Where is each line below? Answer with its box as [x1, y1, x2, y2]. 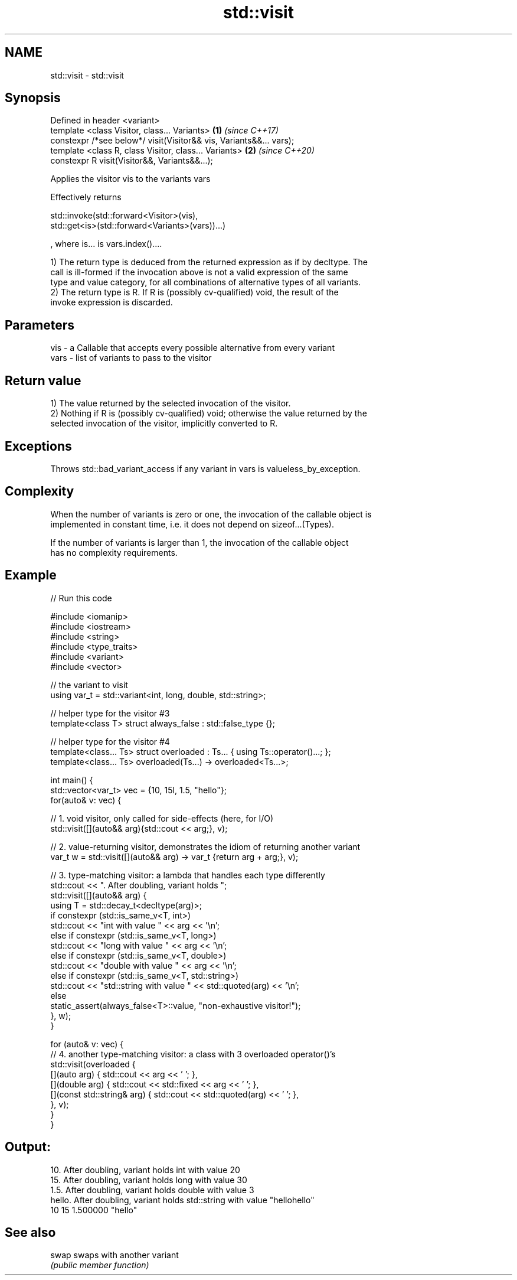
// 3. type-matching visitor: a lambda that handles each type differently [50, 869, 325, 880]
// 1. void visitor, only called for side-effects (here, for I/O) [50, 813, 274, 823]
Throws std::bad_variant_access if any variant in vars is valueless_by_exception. [50, 463, 361, 474]
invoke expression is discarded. [50, 297, 173, 308]
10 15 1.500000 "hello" [50, 1204, 138, 1215]
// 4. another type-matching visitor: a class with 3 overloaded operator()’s [50, 1048, 336, 1059]
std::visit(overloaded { [50, 1058, 136, 1069]
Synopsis [5, 90, 61, 106]
